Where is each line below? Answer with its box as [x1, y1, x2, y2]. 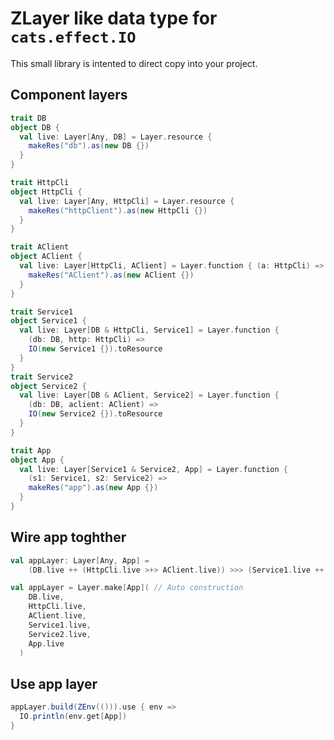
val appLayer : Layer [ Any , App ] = [10, 555, 150, 566]
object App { [10, 455, 65, 465]
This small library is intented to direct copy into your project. [10, 57, 258, 69]
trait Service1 [10, 307, 74, 317]
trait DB [10, 113, 47, 123]
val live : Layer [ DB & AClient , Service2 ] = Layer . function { [19, 390, 280, 401]
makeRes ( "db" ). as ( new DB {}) [28, 141, 150, 151]
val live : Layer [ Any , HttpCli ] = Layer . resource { [19, 196, 235, 206]
